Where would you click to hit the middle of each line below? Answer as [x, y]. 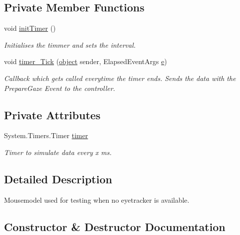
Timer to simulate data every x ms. [58, 152]
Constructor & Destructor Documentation [115, 226]
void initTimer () [30, 28]
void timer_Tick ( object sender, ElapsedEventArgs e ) [86, 61]
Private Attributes [52, 115]
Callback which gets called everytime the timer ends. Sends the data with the [120, 78]
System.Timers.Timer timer [46, 135]
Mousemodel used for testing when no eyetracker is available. [97, 199]
